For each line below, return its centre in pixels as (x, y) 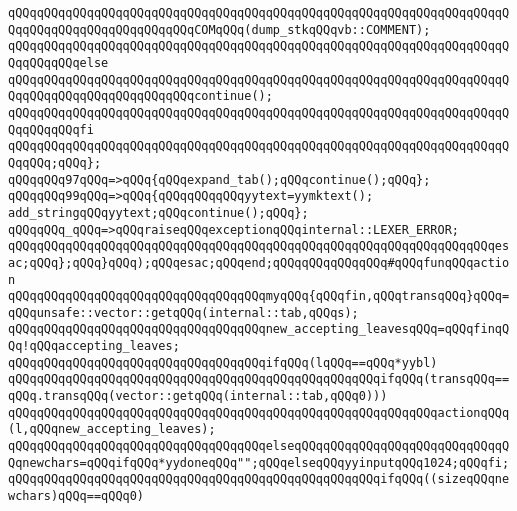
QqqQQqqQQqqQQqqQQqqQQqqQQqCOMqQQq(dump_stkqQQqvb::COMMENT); (219, 29)
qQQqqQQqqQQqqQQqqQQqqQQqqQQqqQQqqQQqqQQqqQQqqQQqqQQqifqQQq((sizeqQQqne (259, 479)
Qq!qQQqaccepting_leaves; (94, 346)
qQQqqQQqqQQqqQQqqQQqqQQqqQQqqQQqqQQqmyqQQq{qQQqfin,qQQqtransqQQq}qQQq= (259, 296)
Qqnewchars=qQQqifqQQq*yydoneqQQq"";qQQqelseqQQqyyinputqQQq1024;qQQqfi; (259, 462)
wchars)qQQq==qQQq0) (76, 496)
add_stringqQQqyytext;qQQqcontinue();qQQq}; (158, 212)
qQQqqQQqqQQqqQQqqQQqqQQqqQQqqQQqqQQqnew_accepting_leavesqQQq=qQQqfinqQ (259, 329)
